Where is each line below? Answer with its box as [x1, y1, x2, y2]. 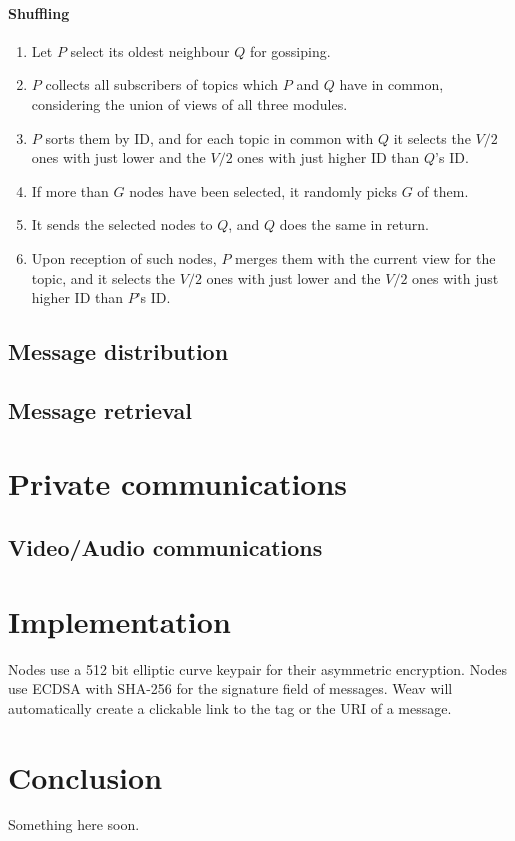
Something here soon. [8, 814, 140, 835]
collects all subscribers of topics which [45, 74, 279, 95]
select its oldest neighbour [70, 40, 230, 61]
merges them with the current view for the [235, 247, 496, 268]
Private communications [8, 463, 348, 504]
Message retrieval [8, 394, 192, 425]
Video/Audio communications [8, 532, 323, 563]
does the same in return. [279, 214, 429, 235]
